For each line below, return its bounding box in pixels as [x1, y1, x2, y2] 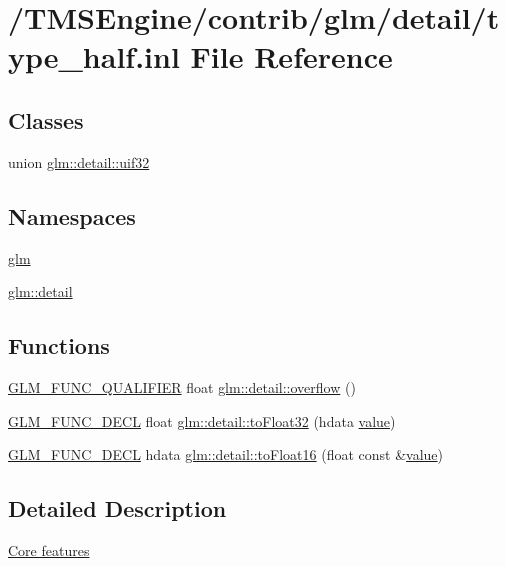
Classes [8, 104, 84, 135]
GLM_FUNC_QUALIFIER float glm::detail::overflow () [8, 376, 356, 397]
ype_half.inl [8, 36, 180, 77]
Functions [8, 330, 110, 361]
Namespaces [8, 200, 136, 231]
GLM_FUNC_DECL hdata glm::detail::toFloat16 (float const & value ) [8, 444, 444, 465]
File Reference [190, 36, 393, 77]
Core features [8, 539, 90, 560]
